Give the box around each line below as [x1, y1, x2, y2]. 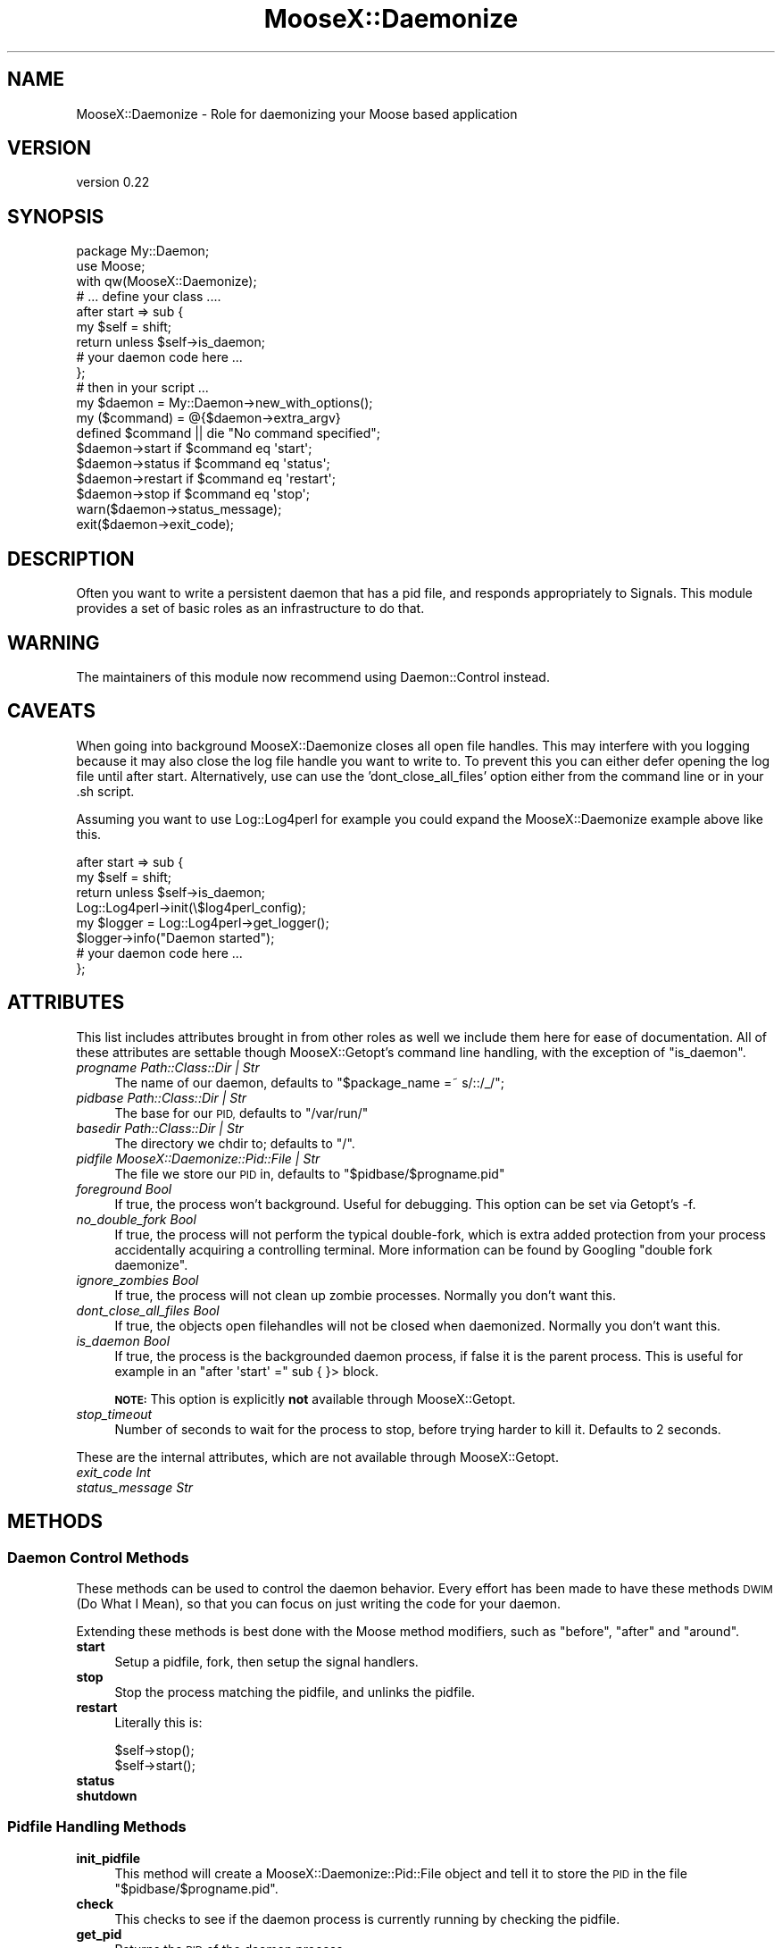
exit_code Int [76, 1464, 151, 1480]
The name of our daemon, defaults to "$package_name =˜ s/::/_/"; [114, 1074, 504, 1090]
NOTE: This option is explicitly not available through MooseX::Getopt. [114, 1390, 516, 1406]
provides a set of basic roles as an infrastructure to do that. [76, 600, 425, 617]
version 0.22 [76, 174, 150, 190]
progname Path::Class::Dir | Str [76, 1059, 260, 1075]
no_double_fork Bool [76, 1211, 196, 1227]
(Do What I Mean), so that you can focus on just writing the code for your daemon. [76, 1595, 562, 1611]
